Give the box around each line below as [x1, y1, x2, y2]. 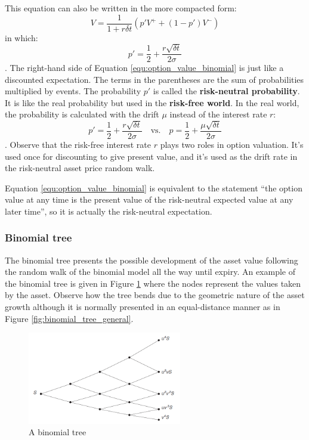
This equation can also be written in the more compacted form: [5, 2, 237, 14]
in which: [5, 31, 38, 44]
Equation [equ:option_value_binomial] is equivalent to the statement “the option [5, 181, 302, 194]
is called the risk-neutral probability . [153, 85, 300, 97]
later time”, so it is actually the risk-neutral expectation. [5, 204, 212, 217]
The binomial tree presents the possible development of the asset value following [5, 253, 298, 266]
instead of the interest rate [169, 108, 267, 120]
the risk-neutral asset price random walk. [5, 162, 155, 174]
